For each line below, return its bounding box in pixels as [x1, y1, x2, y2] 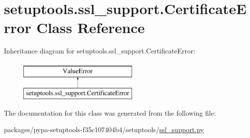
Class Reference [36, 17, 145, 37]
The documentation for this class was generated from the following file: [4, 108, 216, 118]
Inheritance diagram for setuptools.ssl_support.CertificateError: [4, 46, 195, 56]
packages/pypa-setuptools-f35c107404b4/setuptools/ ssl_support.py [4, 124, 204, 134]
